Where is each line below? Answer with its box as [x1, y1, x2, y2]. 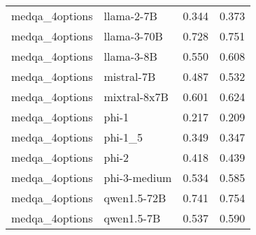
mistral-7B [104, 68, 156, 84]
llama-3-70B [104, 28, 163, 44]
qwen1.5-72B [104, 190, 166, 206]
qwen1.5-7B [104, 210, 161, 226]
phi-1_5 [104, 129, 143, 145]
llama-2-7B [104, 8, 157, 24]
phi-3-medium [104, 169, 172, 185]
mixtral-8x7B [104, 89, 169, 105]
